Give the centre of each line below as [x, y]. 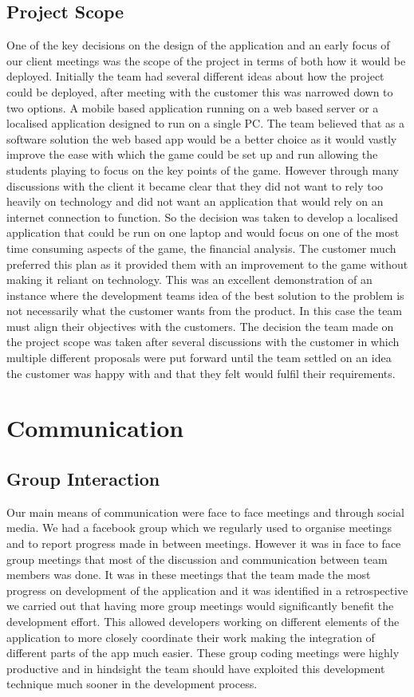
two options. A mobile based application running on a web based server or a [193, 107]
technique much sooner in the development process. [132, 684]
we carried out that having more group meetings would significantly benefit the [200, 606]
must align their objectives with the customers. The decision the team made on [200, 326]
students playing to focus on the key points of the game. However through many [203, 169]
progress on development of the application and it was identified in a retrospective [207, 590]
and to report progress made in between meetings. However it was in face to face [204, 543]
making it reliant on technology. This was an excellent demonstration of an [189, 280]
